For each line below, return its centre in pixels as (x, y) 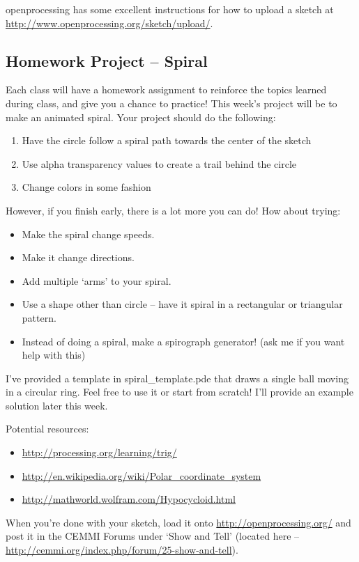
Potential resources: (47, 429)
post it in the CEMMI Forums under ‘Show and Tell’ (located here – (153, 536)
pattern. (39, 317)
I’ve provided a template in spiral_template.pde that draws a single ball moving (177, 378)
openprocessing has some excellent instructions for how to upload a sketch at (170, 9)
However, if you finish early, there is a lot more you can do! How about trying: (173, 210)
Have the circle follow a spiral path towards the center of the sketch (167, 140)
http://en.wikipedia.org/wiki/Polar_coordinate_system (142, 475)
